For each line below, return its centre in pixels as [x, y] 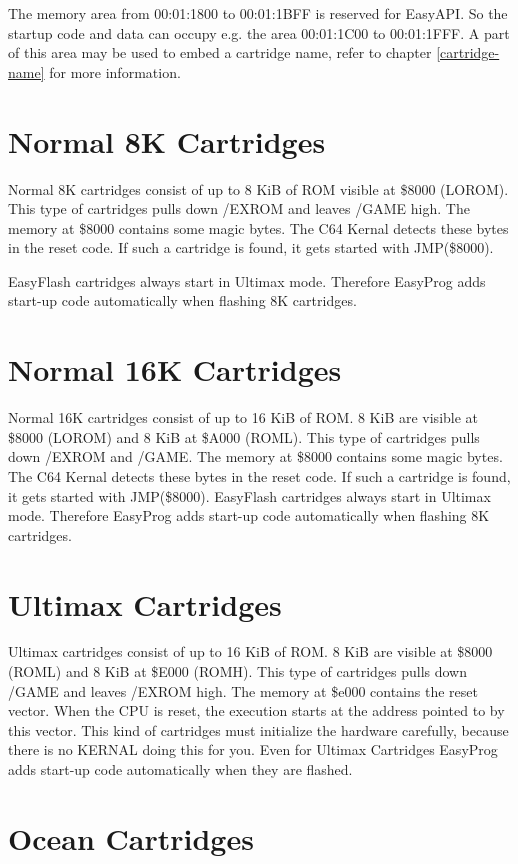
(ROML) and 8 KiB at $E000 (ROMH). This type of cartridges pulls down [238, 671]
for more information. [115, 71]
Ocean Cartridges [131, 837]
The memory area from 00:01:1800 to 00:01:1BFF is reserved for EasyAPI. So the [258, 13]
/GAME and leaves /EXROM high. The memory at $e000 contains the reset [243, 690]
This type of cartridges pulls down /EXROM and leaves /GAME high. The [239, 208]
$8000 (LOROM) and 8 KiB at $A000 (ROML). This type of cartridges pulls [244, 436]
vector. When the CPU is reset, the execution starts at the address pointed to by [256, 710]
